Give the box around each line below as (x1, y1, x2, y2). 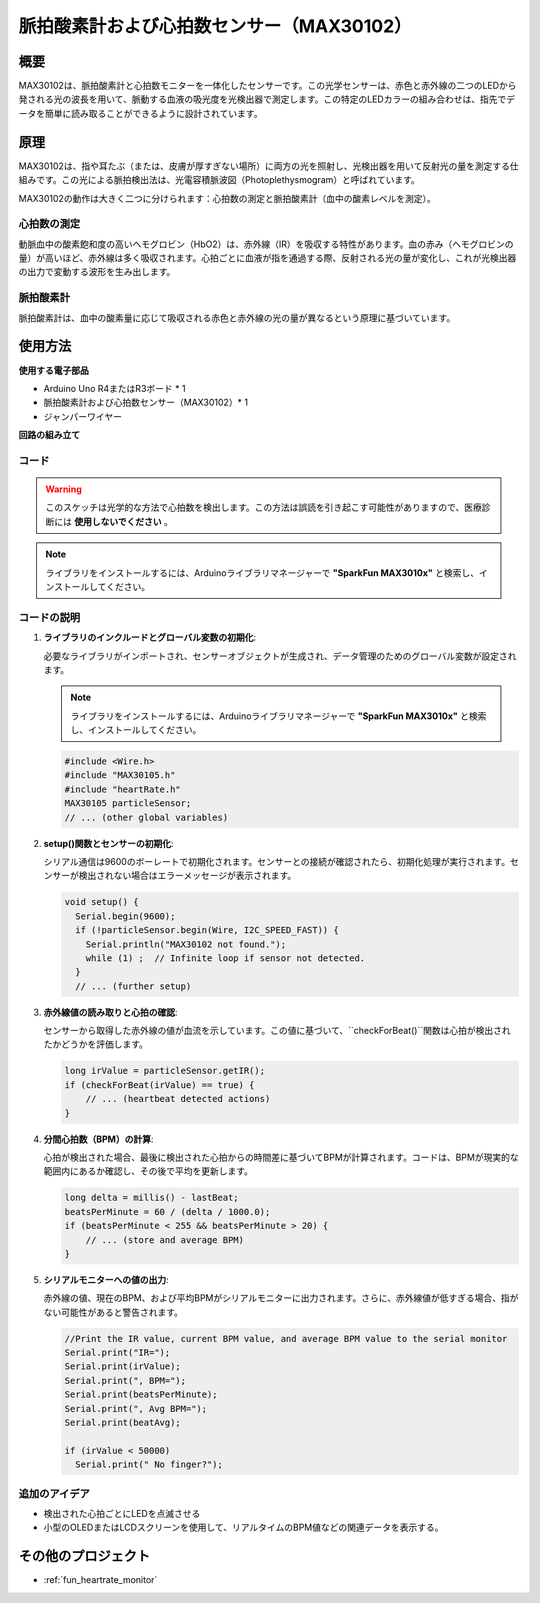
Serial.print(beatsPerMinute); (64, 1389, 219, 1400)
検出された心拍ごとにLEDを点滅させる (43, 1507, 201, 1519)
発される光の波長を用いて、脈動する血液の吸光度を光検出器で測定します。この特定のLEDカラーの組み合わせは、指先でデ (18, 93, 515, 105)
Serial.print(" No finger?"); (75, 1459, 224, 1470)
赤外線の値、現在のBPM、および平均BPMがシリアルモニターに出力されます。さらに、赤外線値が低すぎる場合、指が (43, 1292, 519, 1304)
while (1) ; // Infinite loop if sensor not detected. (85, 952, 366, 964)
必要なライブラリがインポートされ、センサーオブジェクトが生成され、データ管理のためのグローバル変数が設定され (43, 650, 517, 662)
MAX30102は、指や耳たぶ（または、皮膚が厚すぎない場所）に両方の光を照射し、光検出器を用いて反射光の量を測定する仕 (18, 160, 519, 172)
